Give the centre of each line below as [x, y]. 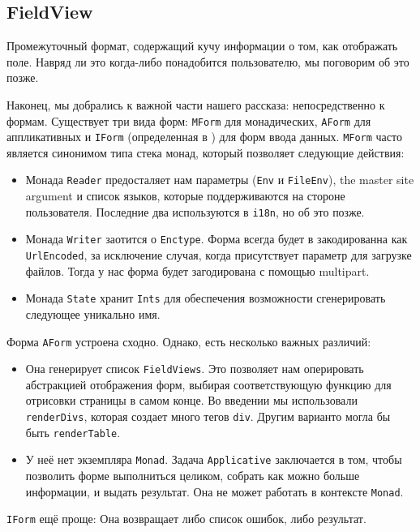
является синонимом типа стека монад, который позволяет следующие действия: [206, 152]
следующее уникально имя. [93, 313]
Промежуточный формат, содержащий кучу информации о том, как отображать [202, 46]
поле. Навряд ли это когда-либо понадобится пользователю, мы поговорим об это [208, 61]
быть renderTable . [73, 432]
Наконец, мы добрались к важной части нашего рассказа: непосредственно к [196, 104]
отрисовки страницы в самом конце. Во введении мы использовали [191, 400]
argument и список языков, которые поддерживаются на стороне [185, 196]
